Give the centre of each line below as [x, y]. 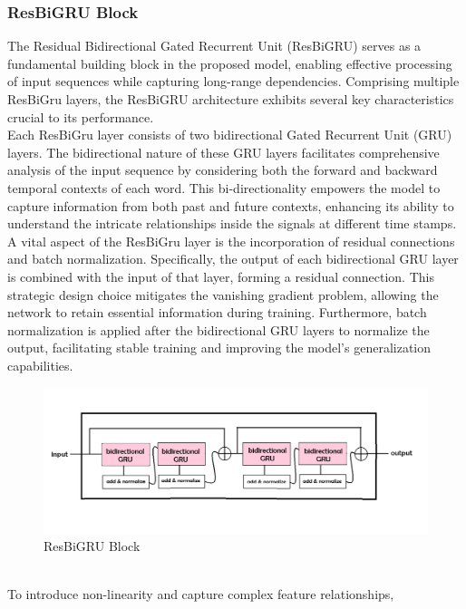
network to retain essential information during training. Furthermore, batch [217, 312]
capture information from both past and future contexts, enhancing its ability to [231, 205]
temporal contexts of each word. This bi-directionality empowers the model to [224, 187]
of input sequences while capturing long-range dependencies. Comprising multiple [233, 81]
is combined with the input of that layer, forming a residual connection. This [221, 276]
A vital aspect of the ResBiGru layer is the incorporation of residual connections [231, 241]
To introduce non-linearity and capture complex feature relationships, [201, 594]
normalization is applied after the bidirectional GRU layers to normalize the [218, 329]
